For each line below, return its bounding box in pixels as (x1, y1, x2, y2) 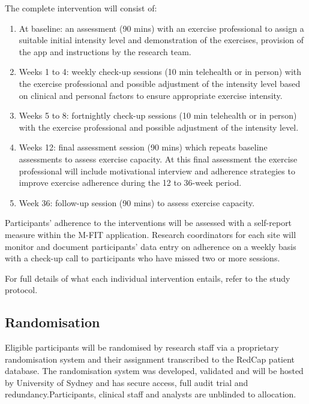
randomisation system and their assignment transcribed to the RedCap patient (5, 352, 295, 365)
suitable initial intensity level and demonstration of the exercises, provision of (19, 34, 304, 46)
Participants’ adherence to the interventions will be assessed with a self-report (5, 216, 292, 229)
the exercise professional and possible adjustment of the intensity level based (19, 77, 301, 89)
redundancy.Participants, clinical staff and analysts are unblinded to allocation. (5, 388, 296, 400)
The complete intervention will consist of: (5, 2, 157, 14)
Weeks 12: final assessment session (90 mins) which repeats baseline (19, 141, 268, 153)
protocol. (5, 284, 38, 296)
